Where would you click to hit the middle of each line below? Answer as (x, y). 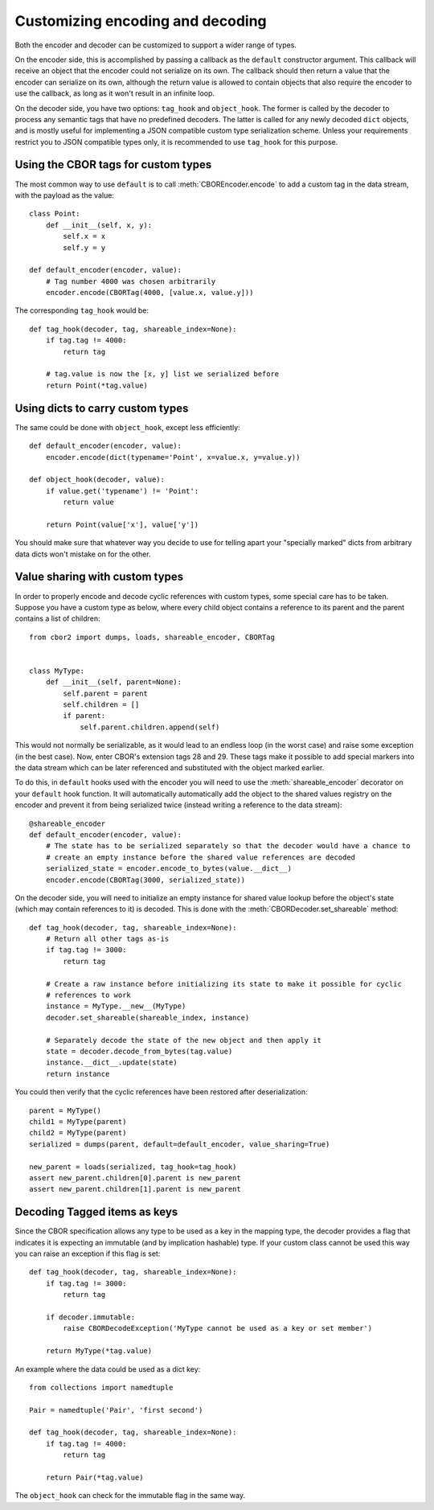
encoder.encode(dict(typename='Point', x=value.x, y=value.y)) (173, 457)
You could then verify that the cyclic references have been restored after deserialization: (161, 1092)
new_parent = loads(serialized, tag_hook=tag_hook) (133, 1167)
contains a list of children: (57, 618)
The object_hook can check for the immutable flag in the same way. (130, 1496)
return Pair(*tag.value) (94, 1478)
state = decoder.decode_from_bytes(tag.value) (139, 1051)
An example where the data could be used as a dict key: (108, 1369)
